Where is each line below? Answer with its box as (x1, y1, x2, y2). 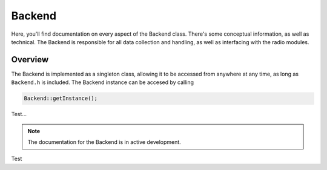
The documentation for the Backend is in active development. (27, 138, 181, 145)
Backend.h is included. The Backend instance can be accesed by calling (11, 79, 194, 86)
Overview (11, 54, 49, 65)
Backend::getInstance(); (24, 95, 98, 102)
